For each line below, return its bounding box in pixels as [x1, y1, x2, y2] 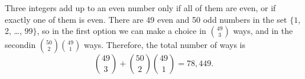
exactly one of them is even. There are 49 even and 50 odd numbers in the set [5, 13, 287, 25]
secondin [5, 39, 36, 51]
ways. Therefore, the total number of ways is [84, 39, 245, 51]
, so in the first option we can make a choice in [37, 25, 206, 37]
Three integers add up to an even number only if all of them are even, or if [5, 2, 276, 13]
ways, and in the [233, 25, 293, 37]
